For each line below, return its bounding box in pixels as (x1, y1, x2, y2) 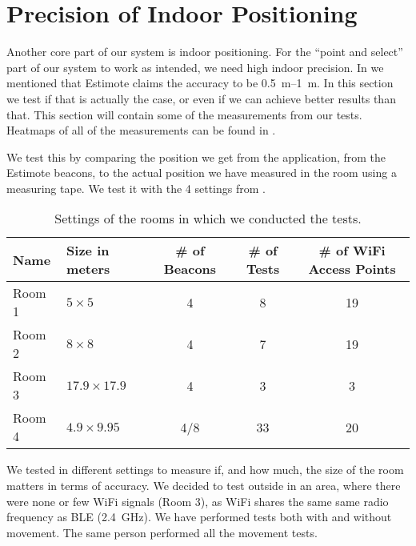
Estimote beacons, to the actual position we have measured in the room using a (6, 164, 397, 181)
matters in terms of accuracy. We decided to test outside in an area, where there (6, 477, 401, 494)
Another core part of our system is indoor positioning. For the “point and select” (6, 43, 403, 60)
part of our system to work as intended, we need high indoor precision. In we (6, 58, 384, 75)
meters (66, 259, 110, 279)
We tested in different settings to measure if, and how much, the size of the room (6, 461, 404, 478)
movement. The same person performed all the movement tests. (6, 524, 318, 540)
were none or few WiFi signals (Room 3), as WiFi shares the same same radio (6, 492, 389, 509)
